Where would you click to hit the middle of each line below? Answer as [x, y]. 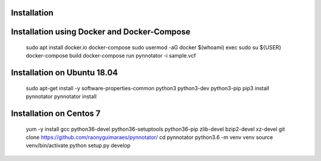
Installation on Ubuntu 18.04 [64, 73]
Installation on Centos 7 [56, 114]
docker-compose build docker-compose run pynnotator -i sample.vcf [111, 56]
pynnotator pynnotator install [61, 97]
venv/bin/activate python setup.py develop [78, 146]
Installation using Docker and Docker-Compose [101, 32]
